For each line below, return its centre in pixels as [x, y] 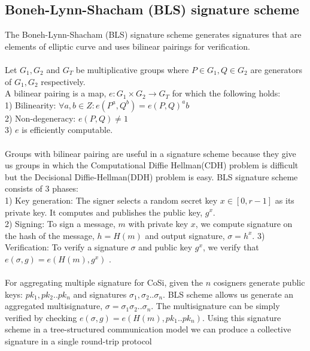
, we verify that [231, 247]
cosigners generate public [259, 282]
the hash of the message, [50, 235]
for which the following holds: [226, 93]
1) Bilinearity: [31, 105]
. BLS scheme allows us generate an [228, 294]
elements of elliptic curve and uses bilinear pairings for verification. [128, 46]
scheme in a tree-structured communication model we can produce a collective [148, 329]
